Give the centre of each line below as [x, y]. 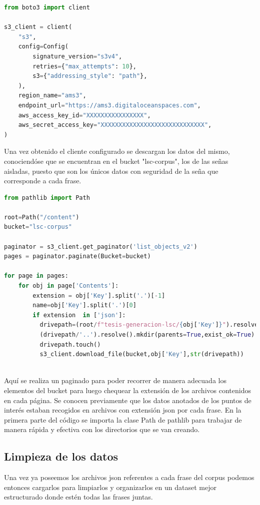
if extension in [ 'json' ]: [79, 315]
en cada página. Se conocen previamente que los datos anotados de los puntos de [128, 400]
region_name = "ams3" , [52, 96]
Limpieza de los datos [61, 456]
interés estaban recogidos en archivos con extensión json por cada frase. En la [123, 410]
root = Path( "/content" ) [42, 217]
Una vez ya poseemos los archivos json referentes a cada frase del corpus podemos [129, 477]
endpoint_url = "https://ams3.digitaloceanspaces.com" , [109, 105]
